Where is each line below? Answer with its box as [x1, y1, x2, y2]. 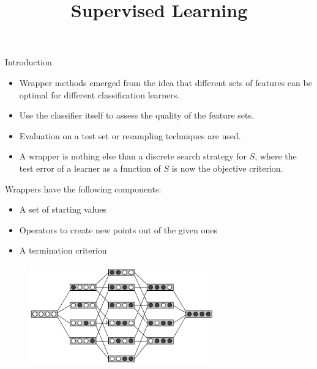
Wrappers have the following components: [5, 182, 162, 195]
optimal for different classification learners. [19, 88, 180, 101]
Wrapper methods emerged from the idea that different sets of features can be [19, 76, 312, 89]
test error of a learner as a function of [19, 161, 161, 174]
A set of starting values [19, 203, 106, 216]
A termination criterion [19, 244, 107, 257]
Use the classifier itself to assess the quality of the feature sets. [19, 109, 254, 122]
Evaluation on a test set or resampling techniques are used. [19, 129, 241, 142]
